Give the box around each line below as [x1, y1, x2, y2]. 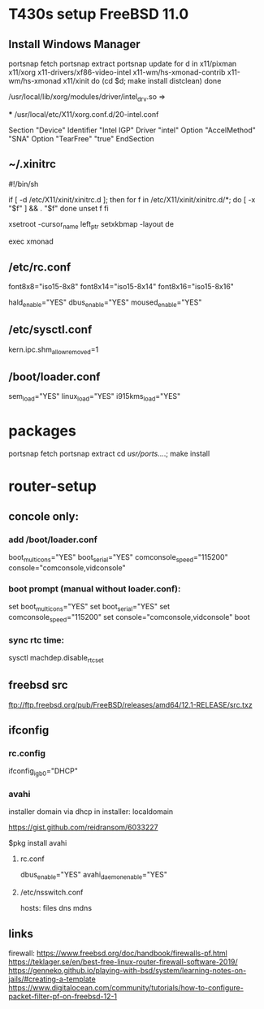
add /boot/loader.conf [8, 534, 97, 545]
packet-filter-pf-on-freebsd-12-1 [8, 992, 118, 1002]
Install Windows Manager [8, 37, 141, 51]
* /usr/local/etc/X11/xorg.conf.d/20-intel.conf [8, 109, 159, 119]
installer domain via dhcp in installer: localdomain [8, 807, 174, 816]
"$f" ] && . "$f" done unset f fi [8, 203, 109, 213]
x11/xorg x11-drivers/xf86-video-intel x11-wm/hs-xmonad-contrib [8, 67, 226, 77]
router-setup [8, 477, 97, 496]
